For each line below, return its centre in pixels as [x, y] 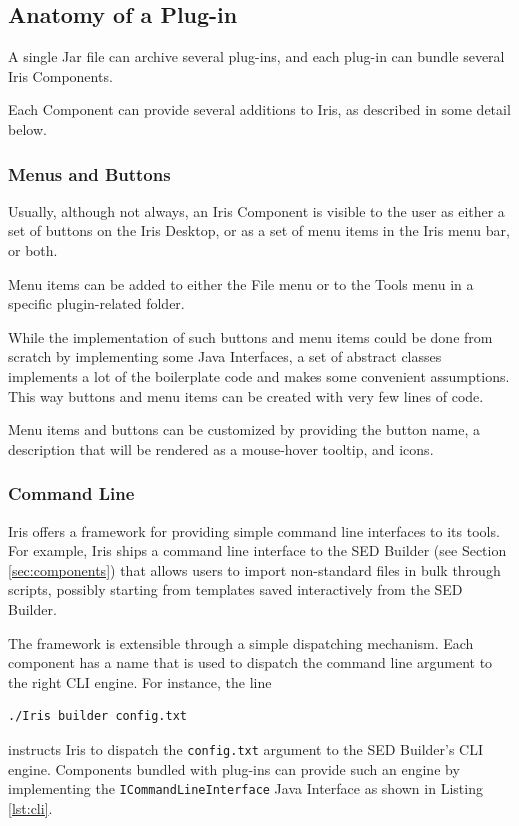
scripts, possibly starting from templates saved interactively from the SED [235, 589]
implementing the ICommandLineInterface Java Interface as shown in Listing [245, 788]
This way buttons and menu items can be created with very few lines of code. [246, 395]
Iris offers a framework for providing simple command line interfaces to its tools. [254, 530]
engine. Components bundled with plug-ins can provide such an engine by [234, 768]
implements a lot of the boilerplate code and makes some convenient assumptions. [259, 375]
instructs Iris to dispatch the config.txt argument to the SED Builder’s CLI [246, 748]
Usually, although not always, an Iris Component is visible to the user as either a [256, 210]
